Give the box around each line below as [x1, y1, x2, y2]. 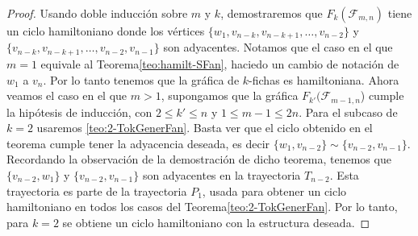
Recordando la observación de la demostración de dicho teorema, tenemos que [6, 151, 391, 168]
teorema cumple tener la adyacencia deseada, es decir [6, 135, 270, 151]
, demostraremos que [220, 5, 323, 21]
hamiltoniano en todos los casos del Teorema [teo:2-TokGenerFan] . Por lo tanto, [6, 198, 398, 215]
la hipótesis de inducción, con [6, 103, 153, 120]
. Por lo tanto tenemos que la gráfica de [43, 71, 240, 88]
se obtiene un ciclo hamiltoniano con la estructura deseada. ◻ [62, 213, 370, 230]
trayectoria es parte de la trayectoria [6, 182, 187, 199]
